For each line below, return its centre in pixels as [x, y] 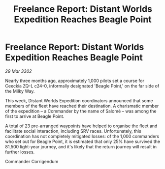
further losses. [20, 152]
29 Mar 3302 [18, 71]
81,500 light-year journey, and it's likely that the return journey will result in [81, 146]
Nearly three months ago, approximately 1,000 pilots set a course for [75, 81]
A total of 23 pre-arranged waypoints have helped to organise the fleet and [81, 126]
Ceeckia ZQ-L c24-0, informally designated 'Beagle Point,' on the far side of [82, 86]
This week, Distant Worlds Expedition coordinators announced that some [79, 100]
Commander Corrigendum [32, 161]
